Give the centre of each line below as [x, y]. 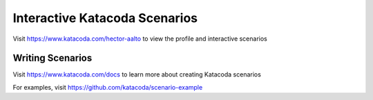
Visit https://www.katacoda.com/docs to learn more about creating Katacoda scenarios [137, 74]
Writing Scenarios [52, 58]
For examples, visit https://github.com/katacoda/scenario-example [108, 87]
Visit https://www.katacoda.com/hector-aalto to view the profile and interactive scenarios [140, 39]
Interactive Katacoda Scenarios [105, 18]
